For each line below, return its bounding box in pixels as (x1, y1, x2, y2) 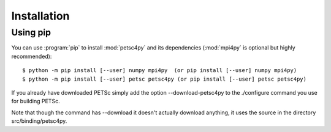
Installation (11, 9, 70, 23)
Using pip (11, 27, 51, 38)
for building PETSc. (11, 98, 61, 105)
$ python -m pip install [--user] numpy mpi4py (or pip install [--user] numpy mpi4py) (22, 67, 297, 74)
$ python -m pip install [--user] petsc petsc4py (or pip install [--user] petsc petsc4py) (22, 75, 306, 82)
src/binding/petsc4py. (11, 117, 67, 125)
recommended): (11, 53, 52, 60)
